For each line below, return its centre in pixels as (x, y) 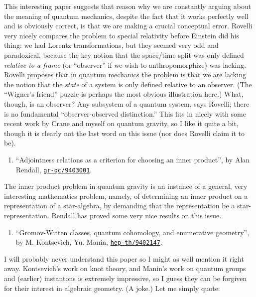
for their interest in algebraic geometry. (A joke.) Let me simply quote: (112, 288)
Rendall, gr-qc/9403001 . (54, 169)
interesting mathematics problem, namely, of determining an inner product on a (126, 196)
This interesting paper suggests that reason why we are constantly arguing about (128, 6)
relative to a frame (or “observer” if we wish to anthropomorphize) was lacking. (125, 65)
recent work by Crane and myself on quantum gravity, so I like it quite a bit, (121, 123)
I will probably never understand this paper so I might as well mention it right (124, 258)
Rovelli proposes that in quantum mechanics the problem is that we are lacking (125, 74)
